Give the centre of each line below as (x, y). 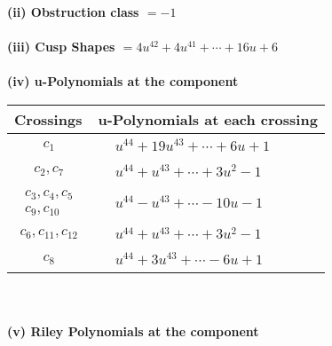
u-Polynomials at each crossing (208, 119)
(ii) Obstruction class (73, 12)
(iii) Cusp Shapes (61, 47)
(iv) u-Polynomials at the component (123, 81)
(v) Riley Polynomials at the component (133, 330)
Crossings (48, 119)
